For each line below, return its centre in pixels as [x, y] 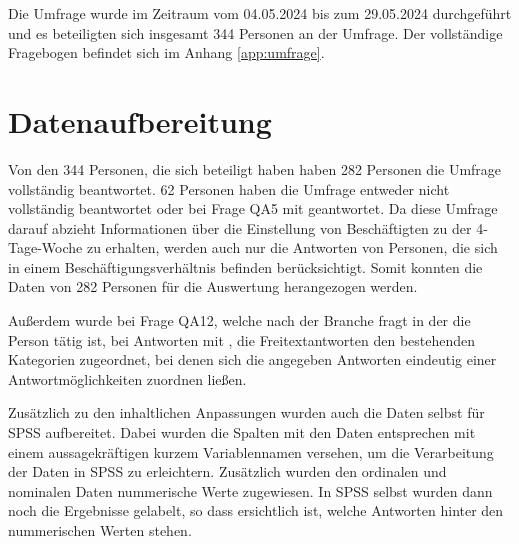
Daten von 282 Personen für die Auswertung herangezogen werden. [213, 286]
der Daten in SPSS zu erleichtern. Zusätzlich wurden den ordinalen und [227, 471]
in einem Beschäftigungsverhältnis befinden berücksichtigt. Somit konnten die [245, 266]
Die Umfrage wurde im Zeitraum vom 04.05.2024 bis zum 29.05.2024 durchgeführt [260, 13]
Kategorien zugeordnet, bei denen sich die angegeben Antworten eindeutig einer [252, 359]
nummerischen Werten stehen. [100, 530]
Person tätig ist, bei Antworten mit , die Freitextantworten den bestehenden [242, 339]
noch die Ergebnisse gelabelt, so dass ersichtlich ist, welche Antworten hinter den [256, 510]
